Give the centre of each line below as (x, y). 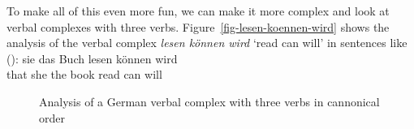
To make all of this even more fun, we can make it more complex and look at (198, 11)
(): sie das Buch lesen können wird (92, 58)
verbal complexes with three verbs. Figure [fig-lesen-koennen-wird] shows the (198, 26)
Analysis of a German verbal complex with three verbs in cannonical (209, 101)
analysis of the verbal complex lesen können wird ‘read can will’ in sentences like (207, 43)
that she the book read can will (84, 74)
